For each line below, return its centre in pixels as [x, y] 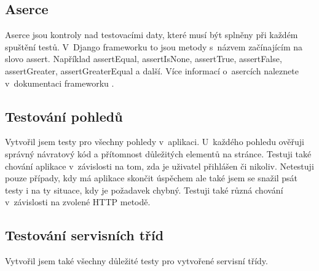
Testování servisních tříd [85, 235]
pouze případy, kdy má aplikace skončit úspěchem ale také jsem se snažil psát [152, 178]
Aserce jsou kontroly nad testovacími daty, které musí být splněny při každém [152, 35]
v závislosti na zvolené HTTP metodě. [78, 202]
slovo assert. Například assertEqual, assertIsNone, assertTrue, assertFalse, [144, 59]
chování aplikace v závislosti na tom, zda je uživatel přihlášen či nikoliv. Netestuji [159, 166]
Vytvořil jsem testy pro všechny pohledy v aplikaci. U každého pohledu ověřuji [155, 142]
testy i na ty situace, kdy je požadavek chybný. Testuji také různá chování [144, 190]
